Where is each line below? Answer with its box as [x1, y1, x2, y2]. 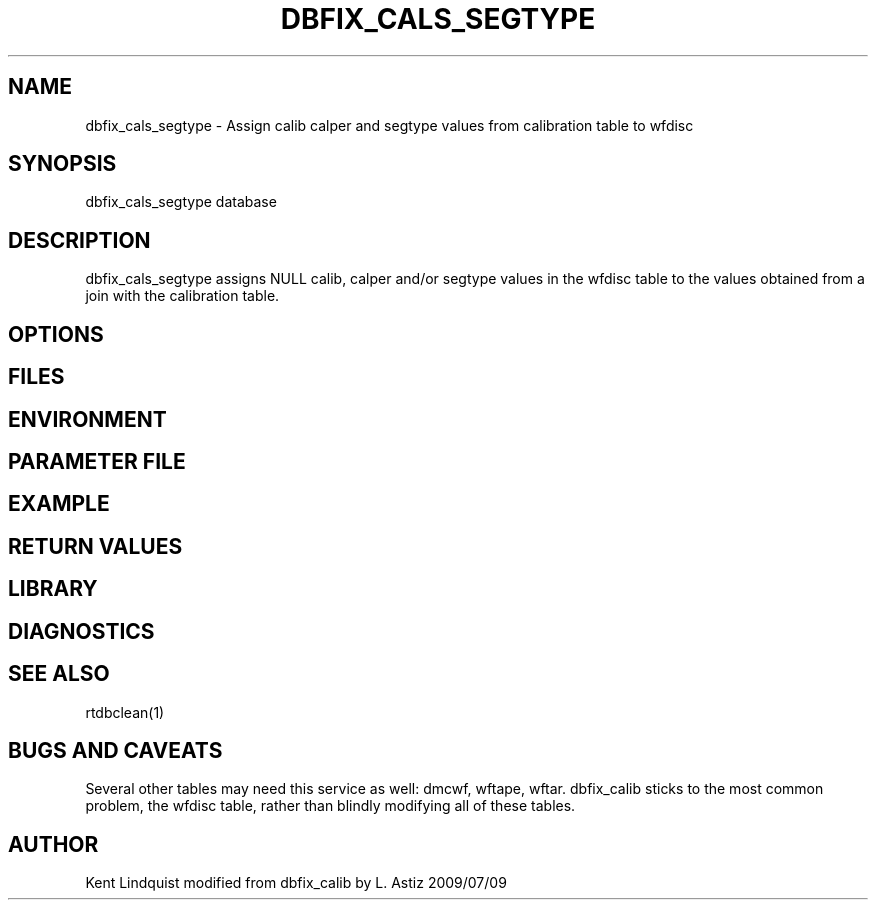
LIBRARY [8, 576, 98, 602]
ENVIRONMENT [8, 406, 167, 432]
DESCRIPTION [8, 227, 151, 253]
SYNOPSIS [8, 151, 117, 177]
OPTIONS [8, 321, 104, 347]
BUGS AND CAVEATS [8, 737, 223, 763]
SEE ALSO [8, 661, 110, 687]
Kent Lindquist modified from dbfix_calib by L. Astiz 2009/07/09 [85, 874, 507, 892]
